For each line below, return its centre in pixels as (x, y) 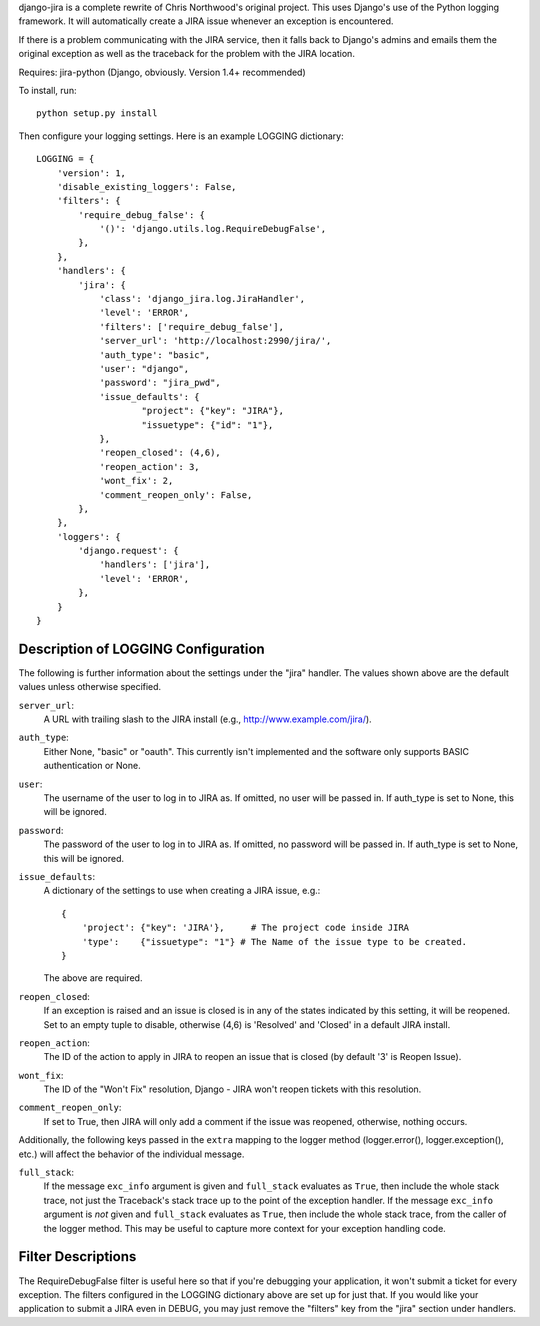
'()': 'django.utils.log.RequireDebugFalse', (213, 229)
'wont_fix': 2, (136, 481)
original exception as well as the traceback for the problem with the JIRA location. (186, 54)
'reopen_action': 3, (149, 466)
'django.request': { (128, 551)
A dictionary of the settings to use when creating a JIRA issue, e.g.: (182, 891)
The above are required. (93, 978)
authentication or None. (92, 766)
